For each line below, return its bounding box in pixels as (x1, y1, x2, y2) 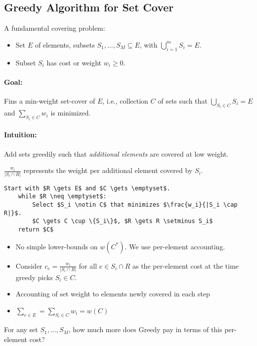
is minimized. (50, 108, 91, 118)
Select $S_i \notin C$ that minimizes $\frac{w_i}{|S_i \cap (32, 201, 238, 208)
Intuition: (4, 129, 37, 140)
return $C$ (18, 226, 54, 233)
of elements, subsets (35, 39, 95, 50)
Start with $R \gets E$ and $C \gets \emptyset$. (4, 184, 171, 192)
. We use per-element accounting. (125, 241, 225, 251)
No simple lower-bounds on (15, 241, 98, 251)
